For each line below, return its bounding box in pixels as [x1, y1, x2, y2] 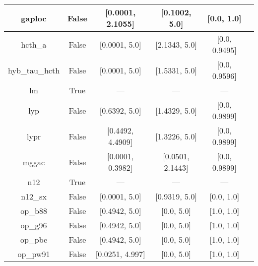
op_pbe [20, 234, 48, 245]
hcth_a [21, 38, 47, 50]
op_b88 [20, 205, 47, 216]
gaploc [21, 12, 47, 24]
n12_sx [21, 191, 47, 202]
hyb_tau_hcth [8, 64, 60, 76]
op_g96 [20, 219, 47, 231]
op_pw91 [17, 248, 50, 260]
